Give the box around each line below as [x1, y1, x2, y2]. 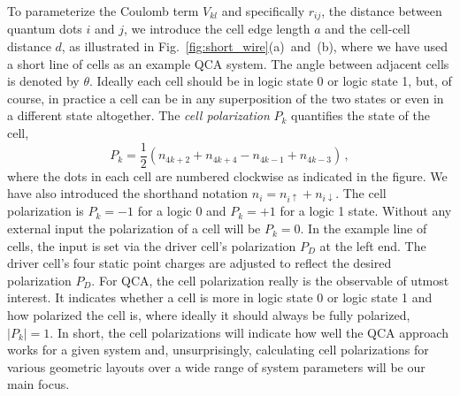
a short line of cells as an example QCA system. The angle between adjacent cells [7, 54, 449, 72]
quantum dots [7, 19, 82, 38]
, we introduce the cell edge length [124, 19, 310, 38]
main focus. [7, 375, 70, 393]
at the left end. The [319, 236, 426, 255]
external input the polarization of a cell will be [7, 219, 261, 238]
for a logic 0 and [137, 202, 226, 220]
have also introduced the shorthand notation [7, 184, 249, 202]
